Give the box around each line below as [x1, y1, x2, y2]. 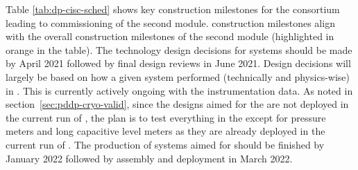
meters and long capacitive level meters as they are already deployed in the [6, 124, 325, 138]
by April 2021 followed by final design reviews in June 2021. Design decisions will [6, 56, 351, 70]
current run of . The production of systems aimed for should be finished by [6, 137, 325, 151]
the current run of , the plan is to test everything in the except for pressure [6, 110, 326, 124]
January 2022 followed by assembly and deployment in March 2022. [6, 151, 293, 165]
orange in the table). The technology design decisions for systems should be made [6, 42, 352, 57]
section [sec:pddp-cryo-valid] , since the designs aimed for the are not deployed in [6, 97, 349, 111]
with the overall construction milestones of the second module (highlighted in [6, 29, 334, 44]
